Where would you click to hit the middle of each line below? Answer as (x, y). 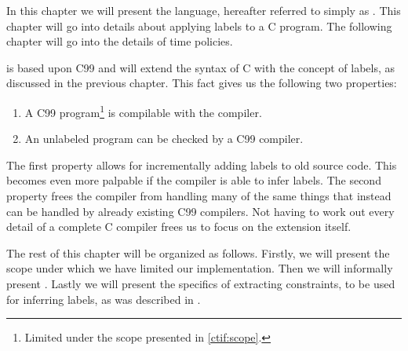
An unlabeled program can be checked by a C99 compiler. (164, 139)
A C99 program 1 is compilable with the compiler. (143, 111)
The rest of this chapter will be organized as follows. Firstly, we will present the (198, 252)
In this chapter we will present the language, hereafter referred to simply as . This (204, 10)
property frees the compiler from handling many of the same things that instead (199, 196)
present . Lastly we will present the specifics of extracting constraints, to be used (201, 283)
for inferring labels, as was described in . (104, 299)
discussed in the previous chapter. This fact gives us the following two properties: (202, 83)
